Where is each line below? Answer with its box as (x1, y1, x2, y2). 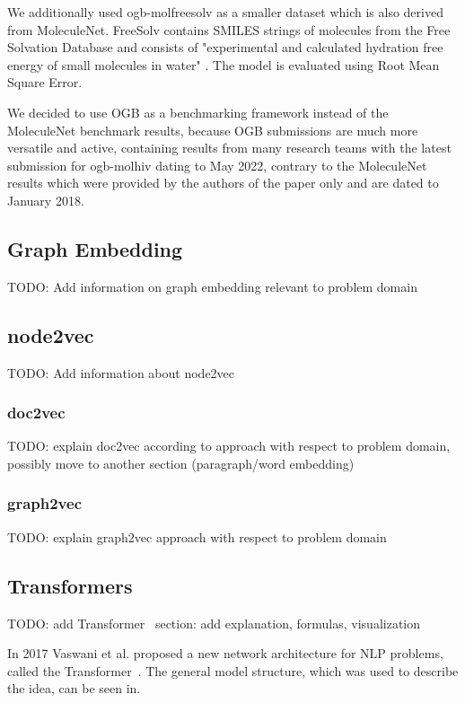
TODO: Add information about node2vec (7, 363, 235, 382)
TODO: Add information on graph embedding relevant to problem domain (7, 277, 417, 295)
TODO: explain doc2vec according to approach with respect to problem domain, (7, 436, 451, 455)
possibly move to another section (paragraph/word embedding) (7, 453, 355, 472)
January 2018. (7, 190, 84, 209)
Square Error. (7, 73, 83, 92)
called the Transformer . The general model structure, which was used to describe (7, 661, 459, 680)
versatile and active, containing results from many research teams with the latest (7, 138, 452, 157)
